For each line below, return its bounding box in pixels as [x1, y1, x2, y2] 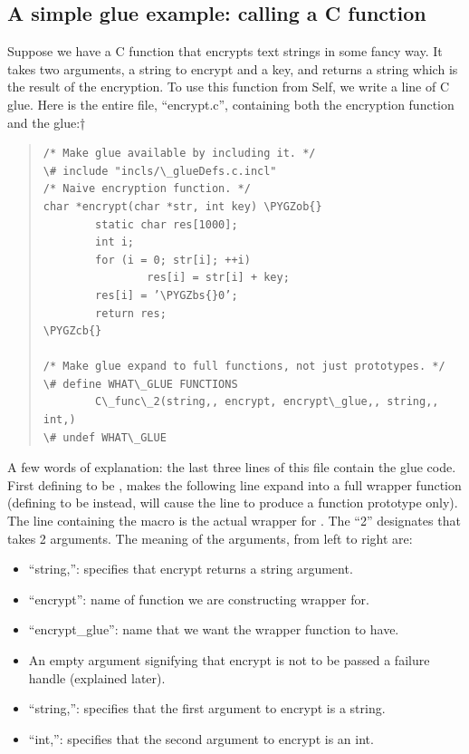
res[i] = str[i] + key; [147, 271, 290, 285]
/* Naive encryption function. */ [43, 182, 251, 196]
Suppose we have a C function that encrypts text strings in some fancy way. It [7, 42, 443, 61]
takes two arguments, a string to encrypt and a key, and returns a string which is [7, 59, 458, 78]
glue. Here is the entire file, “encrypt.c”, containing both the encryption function [7, 94, 455, 113]
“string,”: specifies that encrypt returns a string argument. [28, 559, 353, 578]
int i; [95, 236, 135, 249]
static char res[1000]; [95, 217, 238, 231]
